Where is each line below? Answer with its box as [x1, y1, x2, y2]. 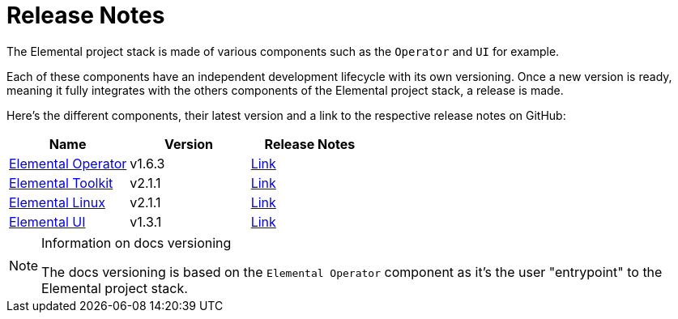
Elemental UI [9, 213, 86, 230]
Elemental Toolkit [9, 174, 113, 191]
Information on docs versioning [41, 234, 232, 251]
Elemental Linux [9, 194, 105, 211]
